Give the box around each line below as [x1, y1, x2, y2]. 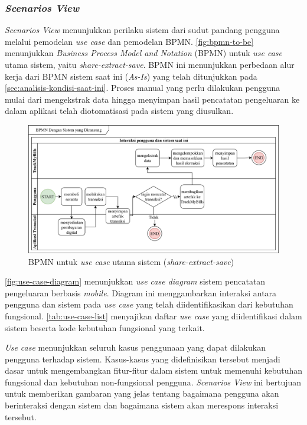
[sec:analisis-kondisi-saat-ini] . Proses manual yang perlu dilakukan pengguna [5, 81, 280, 94]
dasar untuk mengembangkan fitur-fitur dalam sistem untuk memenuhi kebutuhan [5, 364, 303, 377]
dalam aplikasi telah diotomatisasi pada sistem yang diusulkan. [5, 104, 234, 117]
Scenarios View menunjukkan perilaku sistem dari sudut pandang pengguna [5, 24, 280, 36]
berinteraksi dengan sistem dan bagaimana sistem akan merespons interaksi [5, 399, 279, 411]
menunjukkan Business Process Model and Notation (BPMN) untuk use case [5, 47, 282, 59]
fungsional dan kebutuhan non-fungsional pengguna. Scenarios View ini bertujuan [5, 375, 302, 388]
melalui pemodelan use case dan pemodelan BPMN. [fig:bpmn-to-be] [5, 35, 254, 47]
